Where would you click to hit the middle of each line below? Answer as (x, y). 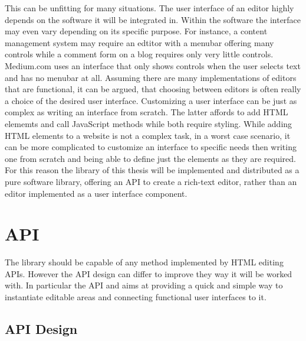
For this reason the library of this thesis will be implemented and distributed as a (152, 170)
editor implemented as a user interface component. (96, 193)
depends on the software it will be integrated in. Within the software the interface (153, 19)
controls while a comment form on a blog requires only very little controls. (139, 54)
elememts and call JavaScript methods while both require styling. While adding (149, 123)
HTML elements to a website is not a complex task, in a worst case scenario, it (148, 135)
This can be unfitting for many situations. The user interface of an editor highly (149, 8)
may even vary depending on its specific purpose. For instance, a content (136, 31)
